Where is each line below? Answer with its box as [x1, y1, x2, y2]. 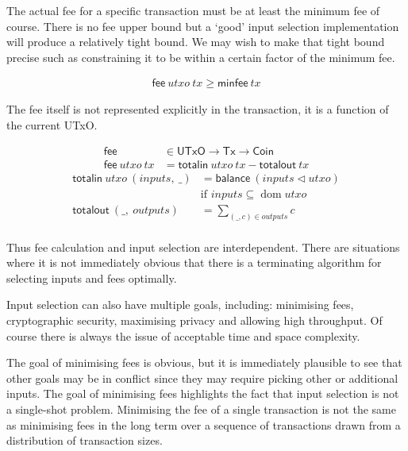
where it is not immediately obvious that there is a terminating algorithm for [6, 254, 382, 271]
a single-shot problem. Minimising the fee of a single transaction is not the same [6, 400, 396, 417]
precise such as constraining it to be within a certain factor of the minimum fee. [6, 48, 395, 65]
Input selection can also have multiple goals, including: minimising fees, [6, 296, 354, 313]
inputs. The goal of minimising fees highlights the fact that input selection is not [6, 385, 399, 402]
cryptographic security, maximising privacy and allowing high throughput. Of [6, 312, 383, 329]
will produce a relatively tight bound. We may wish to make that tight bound [6, 33, 385, 50]
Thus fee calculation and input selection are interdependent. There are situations [6, 238, 400, 255]
